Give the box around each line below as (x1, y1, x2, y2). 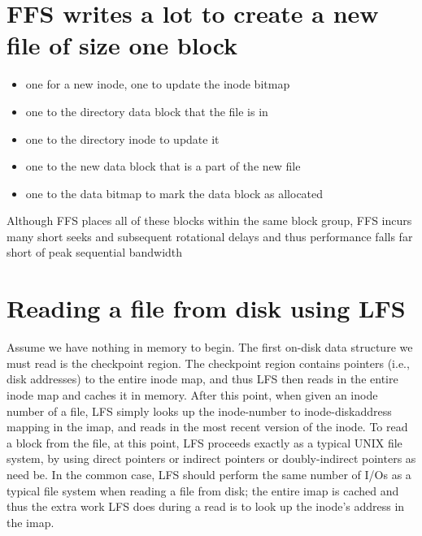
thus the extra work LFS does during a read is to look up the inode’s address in (7, 498, 405, 515)
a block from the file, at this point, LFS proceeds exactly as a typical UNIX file (7, 434, 402, 451)
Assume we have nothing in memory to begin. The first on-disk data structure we (7, 339, 413, 356)
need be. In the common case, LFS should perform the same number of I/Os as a (7, 465, 411, 482)
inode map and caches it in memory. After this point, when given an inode (7, 386, 378, 403)
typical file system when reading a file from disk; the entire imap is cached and (7, 482, 399, 499)
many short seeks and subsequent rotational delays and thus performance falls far (7, 227, 413, 244)
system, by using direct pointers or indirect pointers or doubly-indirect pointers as (7, 450, 416, 467)
